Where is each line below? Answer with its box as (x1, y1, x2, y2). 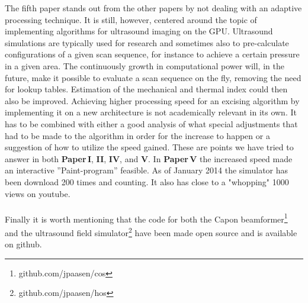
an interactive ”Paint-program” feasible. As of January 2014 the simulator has (5, 164, 288, 176)
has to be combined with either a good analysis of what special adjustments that (5, 117, 298, 130)
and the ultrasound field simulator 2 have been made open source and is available (5, 224, 297, 238)
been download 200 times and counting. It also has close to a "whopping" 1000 (5, 175, 289, 188)
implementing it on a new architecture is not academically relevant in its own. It (5, 106, 297, 118)
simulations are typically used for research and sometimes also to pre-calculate (5, 36, 289, 49)
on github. (5, 238, 42, 250)
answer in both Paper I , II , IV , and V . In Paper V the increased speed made (5, 152, 293, 165)
